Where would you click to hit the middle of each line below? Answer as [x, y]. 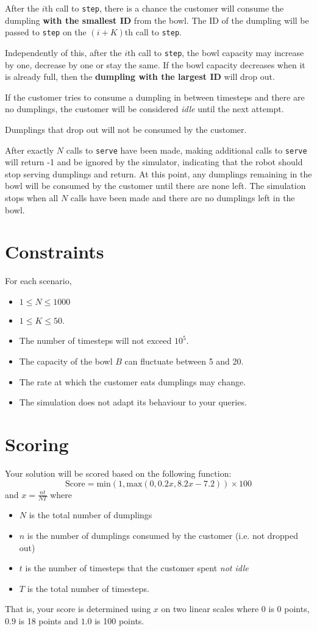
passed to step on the [46, 32]
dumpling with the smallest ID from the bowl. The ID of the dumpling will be [157, 20]
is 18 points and [48, 620]
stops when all [32, 197]
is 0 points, [289, 609]
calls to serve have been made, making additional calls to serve [187, 150]
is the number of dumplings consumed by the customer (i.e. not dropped [163, 535]
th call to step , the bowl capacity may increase [215, 52]
